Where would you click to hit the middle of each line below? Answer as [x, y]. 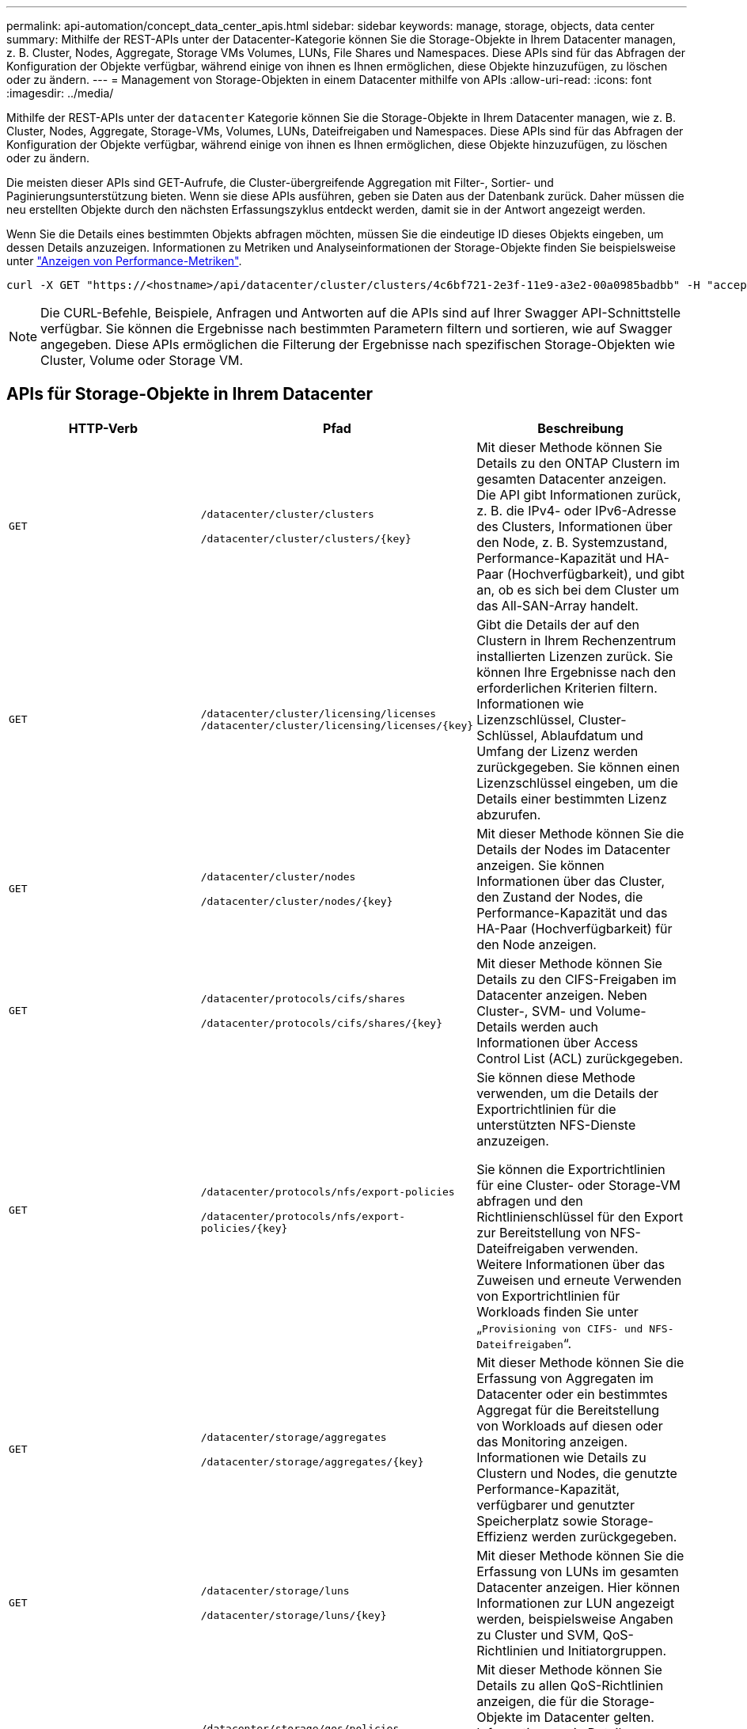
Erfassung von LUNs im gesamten [578, 1571]
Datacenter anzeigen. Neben [562, 995]
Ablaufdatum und [592, 735]
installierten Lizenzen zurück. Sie [575, 656]
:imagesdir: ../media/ [60, 93]
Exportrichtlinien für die [546, 1109]
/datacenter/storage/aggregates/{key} [312, 1461]
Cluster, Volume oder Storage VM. [142, 360]
